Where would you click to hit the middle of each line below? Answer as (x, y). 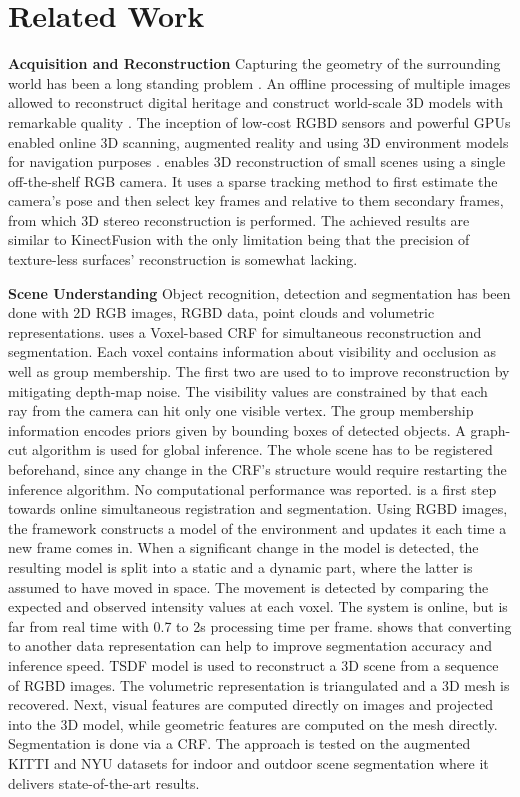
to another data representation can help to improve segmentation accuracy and (250, 645)
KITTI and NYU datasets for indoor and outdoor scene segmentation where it (248, 762)
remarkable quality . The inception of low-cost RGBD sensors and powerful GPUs (259, 121)
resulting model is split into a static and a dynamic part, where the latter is (240, 566)
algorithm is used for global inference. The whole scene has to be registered (262, 449)
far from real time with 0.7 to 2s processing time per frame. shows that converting (260, 625)
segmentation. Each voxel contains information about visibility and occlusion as (252, 351)
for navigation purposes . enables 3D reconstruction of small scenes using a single (257, 161)
